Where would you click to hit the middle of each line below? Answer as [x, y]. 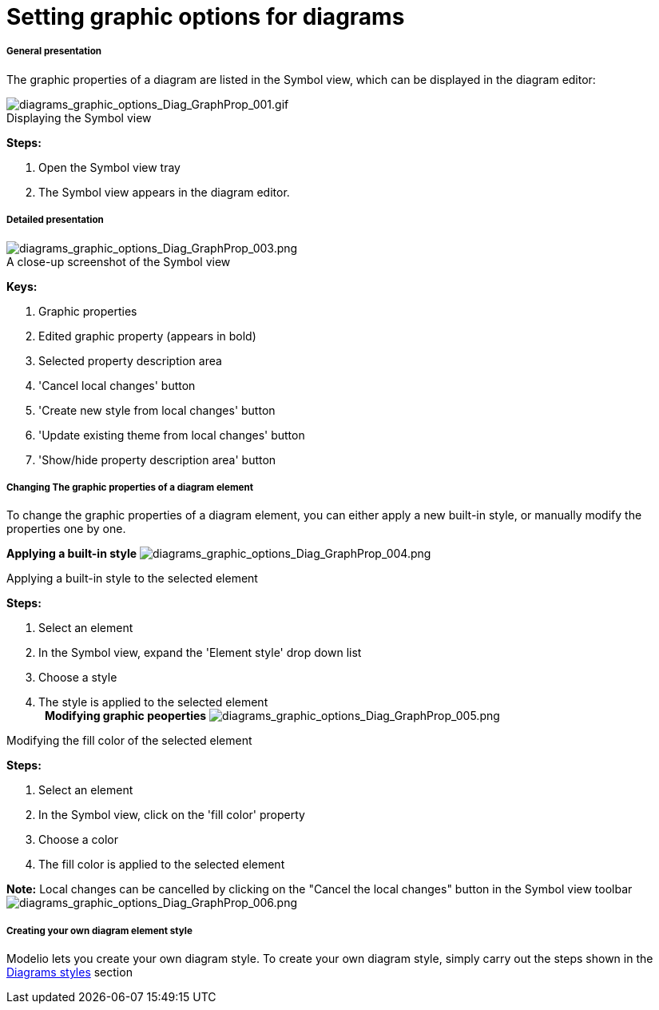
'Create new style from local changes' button [157, 410]
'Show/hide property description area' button [157, 459]
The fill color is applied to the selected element [162, 865]
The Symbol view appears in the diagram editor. [164, 192]
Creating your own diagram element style [99, 930]
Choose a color [79, 840]
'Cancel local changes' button [117, 385]
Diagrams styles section [69, 972]
